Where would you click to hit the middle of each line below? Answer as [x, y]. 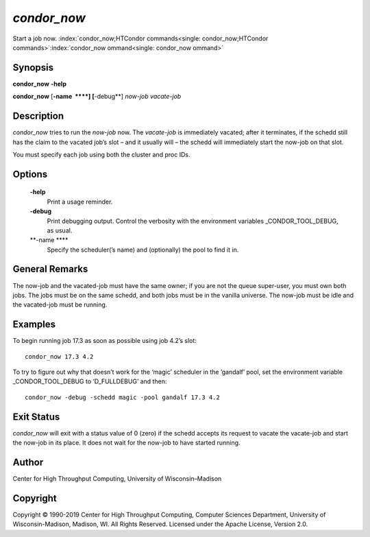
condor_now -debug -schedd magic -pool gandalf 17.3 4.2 [123, 397]
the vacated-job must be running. [60, 305]
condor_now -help [39, 84]
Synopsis [33, 68]
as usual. [60, 230]
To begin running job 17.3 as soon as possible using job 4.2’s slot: [104, 341]
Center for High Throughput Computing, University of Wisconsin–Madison [117, 479]
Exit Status [36, 417]
